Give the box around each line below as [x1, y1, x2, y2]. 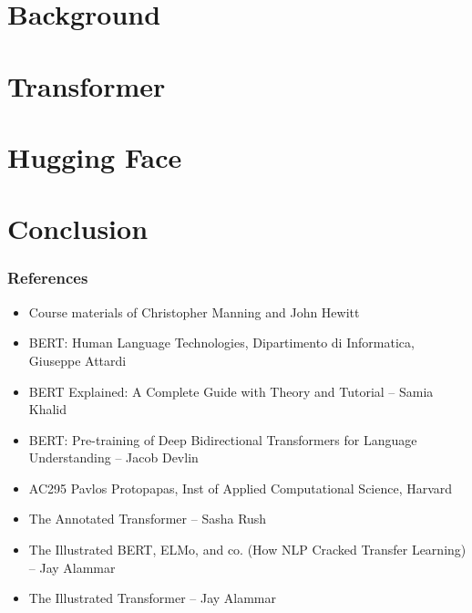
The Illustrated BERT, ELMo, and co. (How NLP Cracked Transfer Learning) [28, 540, 467, 559]
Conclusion [7, 210, 149, 247]
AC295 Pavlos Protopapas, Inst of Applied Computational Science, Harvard [28, 478, 453, 497]
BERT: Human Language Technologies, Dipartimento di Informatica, [28, 333, 415, 352]
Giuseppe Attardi [28, 350, 127, 369]
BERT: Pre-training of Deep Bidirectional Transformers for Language [28, 430, 417, 449]
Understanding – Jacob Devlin [28, 448, 199, 467]
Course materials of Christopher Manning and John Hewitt [28, 302, 360, 321]
